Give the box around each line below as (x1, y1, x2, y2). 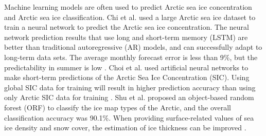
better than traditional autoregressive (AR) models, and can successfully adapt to (4, 42, 262, 52)
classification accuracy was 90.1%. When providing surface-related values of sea (4, 112, 254, 123)
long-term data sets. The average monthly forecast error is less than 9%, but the (4, 51, 258, 62)
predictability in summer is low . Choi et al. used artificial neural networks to (4, 62, 249, 72)
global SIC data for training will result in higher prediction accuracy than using (4, 82, 256, 92)
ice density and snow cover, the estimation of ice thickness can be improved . (4, 122, 246, 133)
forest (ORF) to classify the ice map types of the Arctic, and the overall (4, 102, 231, 112)
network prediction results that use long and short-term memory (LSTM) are (4, 31, 248, 42)
